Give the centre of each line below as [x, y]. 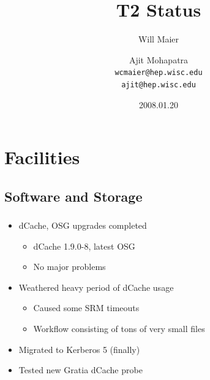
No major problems [69, 267]
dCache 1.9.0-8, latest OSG [84, 246]
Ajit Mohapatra [159, 59]
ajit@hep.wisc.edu [159, 85]
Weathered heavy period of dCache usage [96, 287]
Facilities [42, 157]
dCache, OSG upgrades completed [83, 225]
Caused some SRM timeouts [86, 308]
